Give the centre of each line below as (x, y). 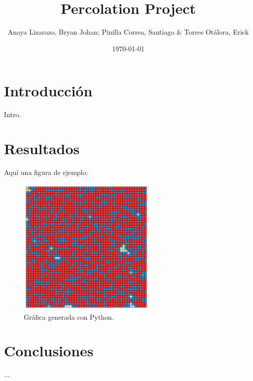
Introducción (48, 91)
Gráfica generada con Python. (69, 317)
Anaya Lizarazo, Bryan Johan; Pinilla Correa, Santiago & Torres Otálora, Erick (128, 32)
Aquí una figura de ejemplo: (46, 172)
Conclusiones (49, 351)
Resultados (42, 148)
